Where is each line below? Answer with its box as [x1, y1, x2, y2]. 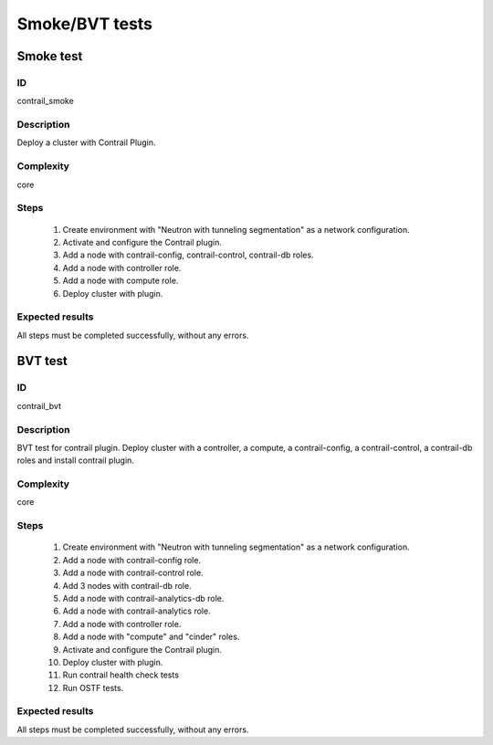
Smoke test [16, 48, 83, 64]
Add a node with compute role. [62, 275, 179, 287]
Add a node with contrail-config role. [62, 554, 201, 565]
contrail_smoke [16, 96, 75, 107]
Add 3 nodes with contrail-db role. [62, 580, 192, 591]
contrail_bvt [16, 400, 61, 411]
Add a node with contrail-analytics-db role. [62, 593, 225, 603]
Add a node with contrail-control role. [62, 567, 205, 579]
